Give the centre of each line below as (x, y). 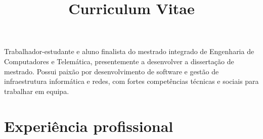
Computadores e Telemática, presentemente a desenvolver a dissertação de (119, 61)
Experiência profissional (89, 126)
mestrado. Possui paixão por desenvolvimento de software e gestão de (112, 71)
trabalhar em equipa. (37, 91)
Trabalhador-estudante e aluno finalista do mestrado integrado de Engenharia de (129, 51)
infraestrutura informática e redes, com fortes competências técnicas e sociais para (131, 81)
